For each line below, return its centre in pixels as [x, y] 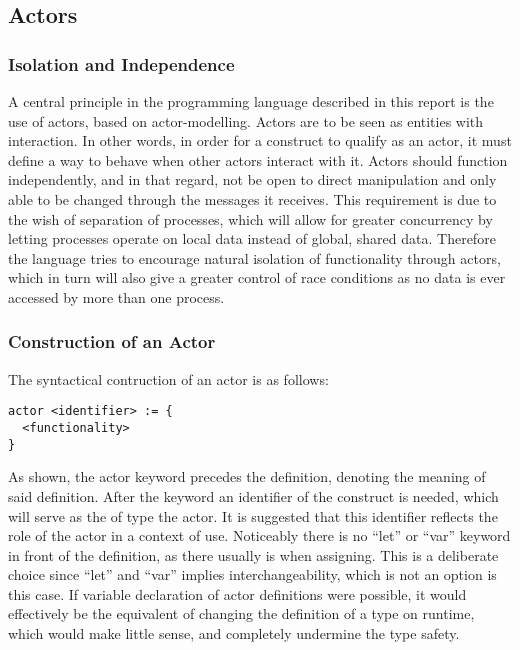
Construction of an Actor [112, 341]
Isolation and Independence [121, 63]
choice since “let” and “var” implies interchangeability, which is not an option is [252, 574]
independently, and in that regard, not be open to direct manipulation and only [252, 179]
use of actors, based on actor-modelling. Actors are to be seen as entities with [246, 120]
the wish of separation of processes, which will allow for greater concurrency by [250, 218]
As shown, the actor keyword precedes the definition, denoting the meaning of [247, 476]
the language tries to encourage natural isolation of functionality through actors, [254, 257]
